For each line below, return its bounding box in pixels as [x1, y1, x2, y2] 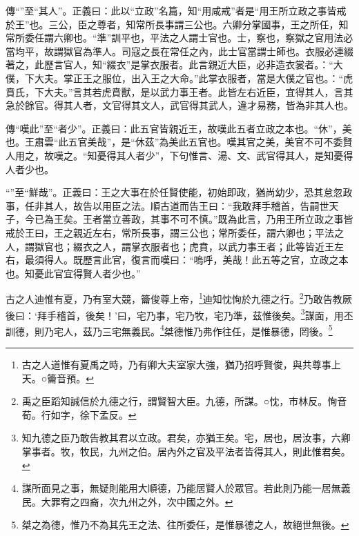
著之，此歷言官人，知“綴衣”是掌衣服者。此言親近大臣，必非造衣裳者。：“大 [6, 57, 343, 72]
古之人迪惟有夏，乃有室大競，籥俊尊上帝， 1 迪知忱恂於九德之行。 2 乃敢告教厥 [6, 290, 352, 306]
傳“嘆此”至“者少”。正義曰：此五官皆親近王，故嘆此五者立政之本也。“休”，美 [6, 121, 352, 135]
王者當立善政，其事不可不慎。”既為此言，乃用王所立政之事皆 [82, 212, 353, 226]
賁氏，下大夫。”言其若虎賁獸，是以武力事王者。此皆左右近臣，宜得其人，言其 [6, 84, 353, 99]
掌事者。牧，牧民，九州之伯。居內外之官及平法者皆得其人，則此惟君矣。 [21, 444, 351, 458]
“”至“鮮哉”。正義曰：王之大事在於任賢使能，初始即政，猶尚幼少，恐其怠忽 [6, 185, 343, 199]
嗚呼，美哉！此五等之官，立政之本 [193, 252, 349, 267]
